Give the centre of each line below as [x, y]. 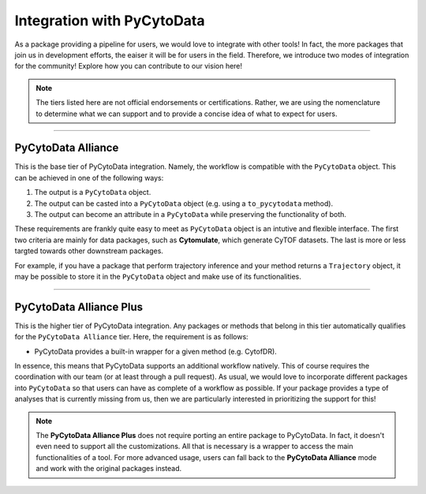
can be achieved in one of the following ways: [89, 178]
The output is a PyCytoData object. [93, 193]
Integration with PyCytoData [110, 21]
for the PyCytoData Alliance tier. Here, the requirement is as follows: [131, 337]
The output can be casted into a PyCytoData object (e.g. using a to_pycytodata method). [184, 203]
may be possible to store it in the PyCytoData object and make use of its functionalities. [158, 276]
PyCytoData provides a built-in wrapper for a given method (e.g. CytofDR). [156, 351]
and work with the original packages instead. [109, 469]
